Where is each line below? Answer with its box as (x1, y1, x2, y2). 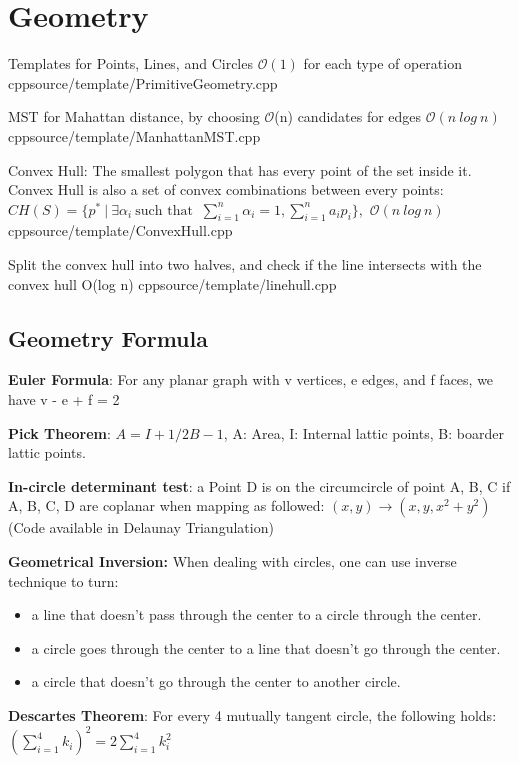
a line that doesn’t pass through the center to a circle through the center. (31, 604, 482, 625)
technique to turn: (8, 570, 119, 591)
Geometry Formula (8, 322, 208, 353)
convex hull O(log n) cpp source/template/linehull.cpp (8, 273, 337, 294)
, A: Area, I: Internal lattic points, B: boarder (223, 422, 504, 443)
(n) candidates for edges (274, 106, 422, 127)
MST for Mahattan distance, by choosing (8, 106, 260, 127)
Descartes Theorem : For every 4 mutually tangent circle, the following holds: (8, 705, 497, 725)
